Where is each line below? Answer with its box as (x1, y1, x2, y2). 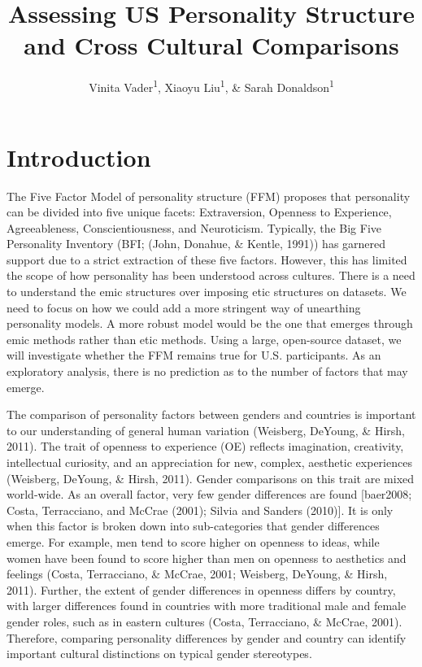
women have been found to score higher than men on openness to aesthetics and (7, 549, 407, 566)
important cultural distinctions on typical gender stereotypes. (7, 645, 312, 662)
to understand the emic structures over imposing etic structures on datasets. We (7, 283, 407, 300)
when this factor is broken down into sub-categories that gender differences (7, 517, 380, 534)
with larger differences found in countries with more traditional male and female (7, 597, 407, 614)
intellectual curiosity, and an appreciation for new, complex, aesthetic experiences (7, 454, 412, 470)
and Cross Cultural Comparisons (24, 28, 399, 62)
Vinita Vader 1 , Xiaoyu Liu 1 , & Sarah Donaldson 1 (89, 76, 334, 95)
